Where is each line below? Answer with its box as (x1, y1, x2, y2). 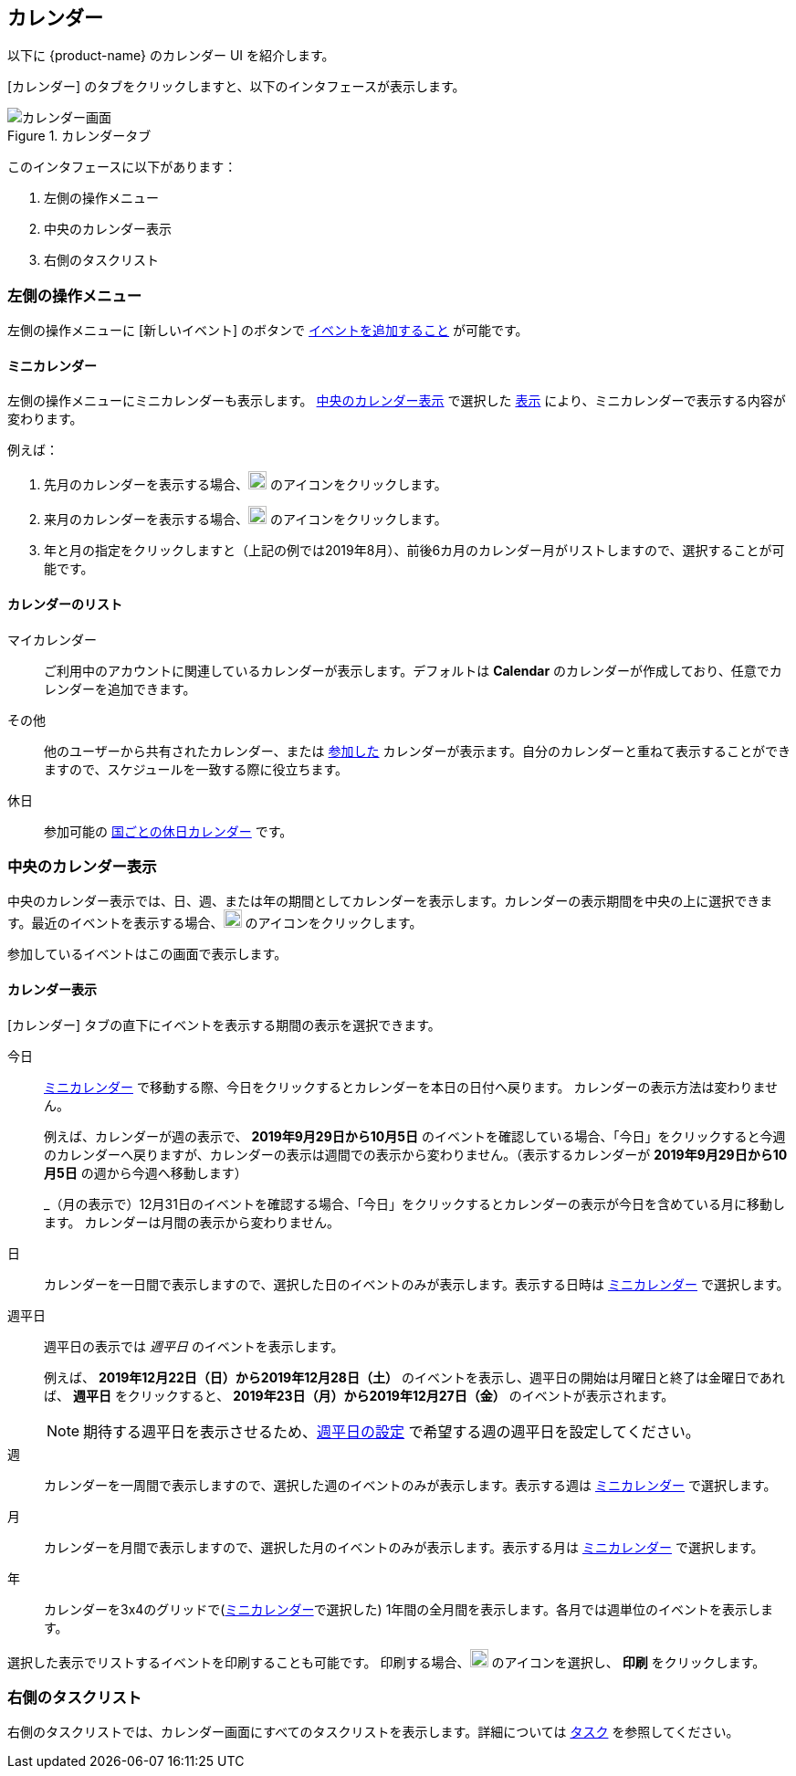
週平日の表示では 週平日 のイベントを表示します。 (44, 1338, 344, 1354)
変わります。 (7, 411, 83, 427)
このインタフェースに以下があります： (7, 159, 237, 175)
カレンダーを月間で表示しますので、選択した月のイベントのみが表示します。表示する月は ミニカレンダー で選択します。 (44, 1539, 764, 1555)
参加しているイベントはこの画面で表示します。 (7, 946, 288, 962)
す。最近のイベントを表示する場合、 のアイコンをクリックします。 (7, 915, 423, 931)
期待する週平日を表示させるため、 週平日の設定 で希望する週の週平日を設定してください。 (83, 1422, 700, 1441)
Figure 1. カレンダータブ (7, 128, 152, 144)
